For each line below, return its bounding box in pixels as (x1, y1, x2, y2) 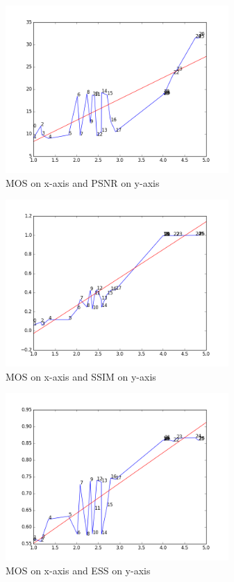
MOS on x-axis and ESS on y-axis (6, 563, 151, 577)
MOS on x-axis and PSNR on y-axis (6, 175, 160, 190)
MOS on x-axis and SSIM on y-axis (6, 369, 156, 383)
